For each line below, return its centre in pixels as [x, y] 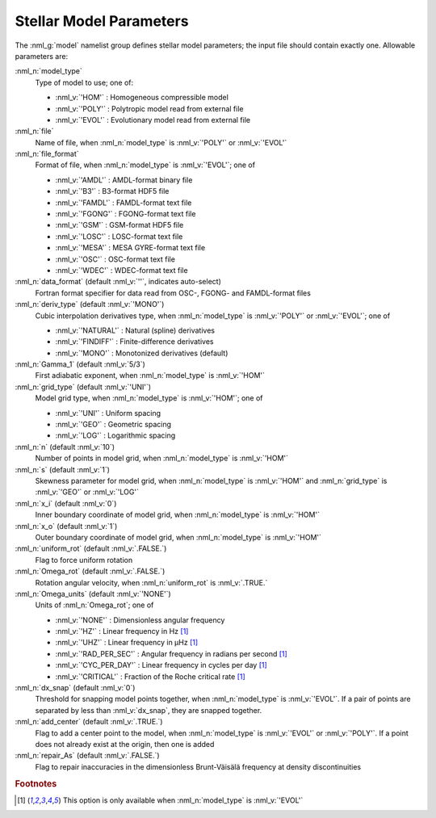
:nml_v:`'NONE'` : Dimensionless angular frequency [140, 620]
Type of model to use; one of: [84, 82]
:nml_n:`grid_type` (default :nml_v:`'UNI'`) [83, 387]
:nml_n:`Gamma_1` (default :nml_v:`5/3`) [80, 364]
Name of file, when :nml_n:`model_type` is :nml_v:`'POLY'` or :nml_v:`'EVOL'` [161, 142]
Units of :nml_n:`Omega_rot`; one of [94, 605]
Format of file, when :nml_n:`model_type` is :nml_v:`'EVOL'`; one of [145, 165]
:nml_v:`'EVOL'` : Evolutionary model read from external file [153, 120]
